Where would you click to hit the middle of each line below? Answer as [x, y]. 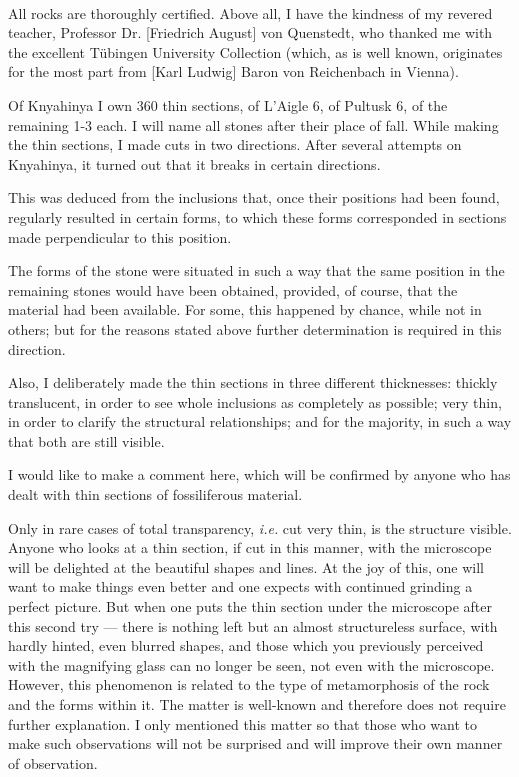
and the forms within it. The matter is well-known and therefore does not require [257, 704]
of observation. [53, 762]
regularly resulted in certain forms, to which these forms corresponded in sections [257, 216]
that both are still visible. [86, 440]
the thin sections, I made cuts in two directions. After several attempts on [235, 144]
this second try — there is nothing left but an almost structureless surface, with [253, 625]
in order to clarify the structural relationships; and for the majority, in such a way [260, 421]
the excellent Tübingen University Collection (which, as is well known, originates [255, 51]
